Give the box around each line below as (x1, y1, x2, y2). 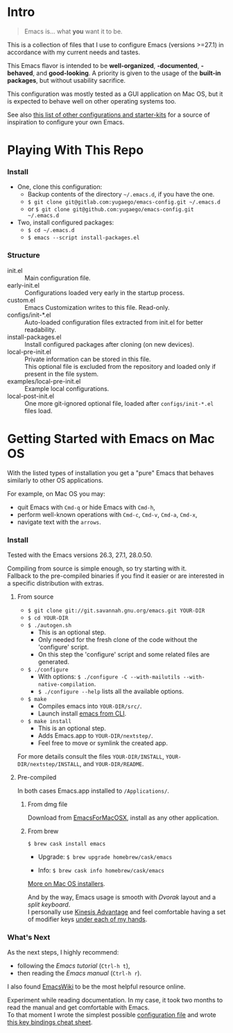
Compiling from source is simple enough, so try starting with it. (7, 564, 187, 572)
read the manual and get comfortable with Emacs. (7, 1003, 150, 1011)
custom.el (7, 296, 36, 304)
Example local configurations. (24, 384, 110, 392)
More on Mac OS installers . (27, 879, 105, 888)
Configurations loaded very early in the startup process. (24, 288, 185, 297)
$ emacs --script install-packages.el (27, 234, 140, 242)
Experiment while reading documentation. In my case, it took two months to (7, 996, 223, 1005)
